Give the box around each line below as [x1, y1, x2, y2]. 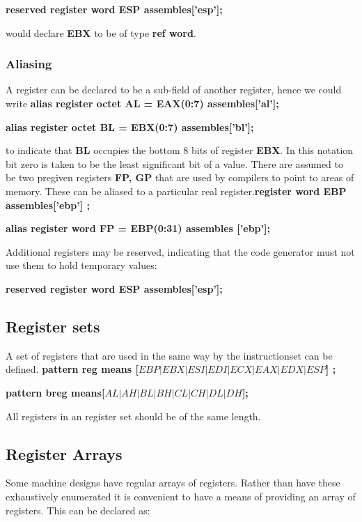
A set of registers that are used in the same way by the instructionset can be [6, 348, 333, 362]
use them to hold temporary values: [6, 258, 157, 272]
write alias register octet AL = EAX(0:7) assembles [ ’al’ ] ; [6, 96, 279, 110]
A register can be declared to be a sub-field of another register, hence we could [6, 82, 342, 97]
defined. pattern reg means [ [6, 362, 139, 376]
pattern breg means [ [6, 385, 105, 399]
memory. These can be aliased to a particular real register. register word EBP [6, 183, 347, 198]
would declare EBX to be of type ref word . [6, 25, 196, 40]
